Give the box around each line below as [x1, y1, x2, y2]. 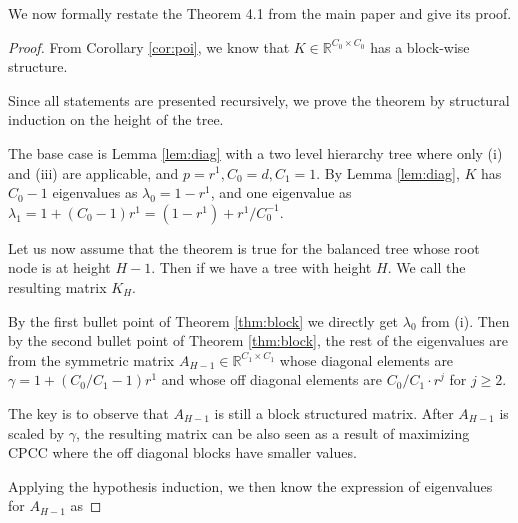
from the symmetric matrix [8, 349, 175, 370]
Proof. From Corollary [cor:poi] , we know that [8, 36, 290, 57]
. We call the [387, 257, 466, 278]
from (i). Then [421, 310, 510, 331]
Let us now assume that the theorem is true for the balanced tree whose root [8, 237, 480, 258]
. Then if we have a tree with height [151, 257, 372, 278]
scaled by [8, 422, 65, 443]
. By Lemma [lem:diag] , [316, 162, 460, 183]
